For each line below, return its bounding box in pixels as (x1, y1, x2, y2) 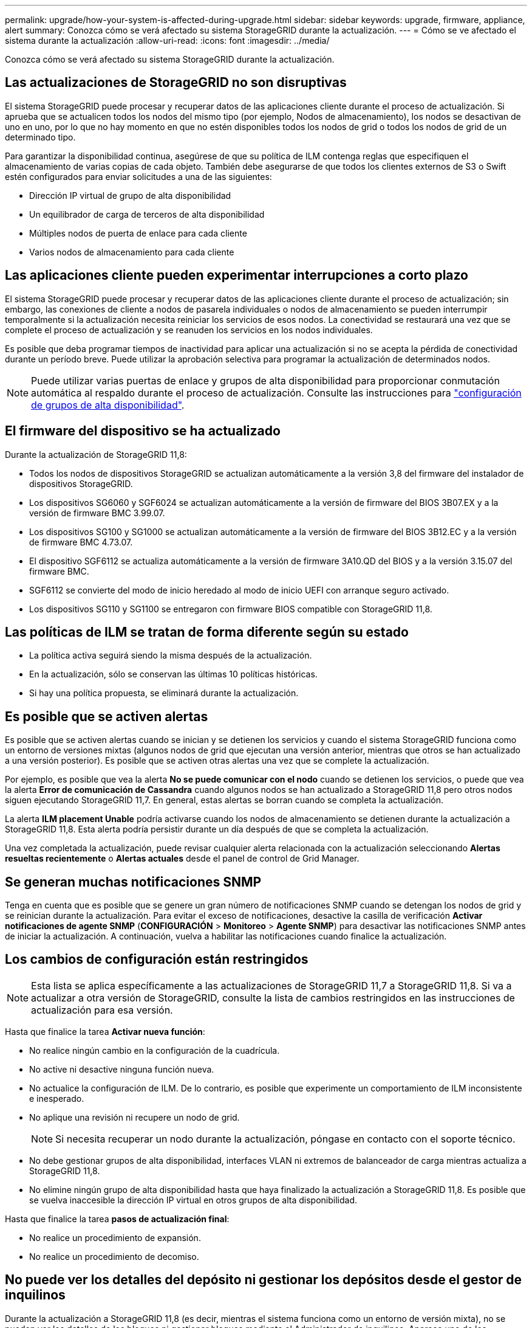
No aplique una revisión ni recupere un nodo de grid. (29, 1112, 240, 1122)
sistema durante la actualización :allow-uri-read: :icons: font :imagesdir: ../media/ (5, 35, 330, 46)
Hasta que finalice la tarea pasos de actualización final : (5, 1213, 230, 1224)
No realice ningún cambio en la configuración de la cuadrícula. (29, 1045, 280, 1056)
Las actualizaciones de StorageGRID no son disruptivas (5, 75, 347, 91)
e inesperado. (29, 1093, 84, 1104)
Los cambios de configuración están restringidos (5, 952, 309, 967)
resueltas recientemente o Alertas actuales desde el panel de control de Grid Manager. (5, 853, 360, 864)
